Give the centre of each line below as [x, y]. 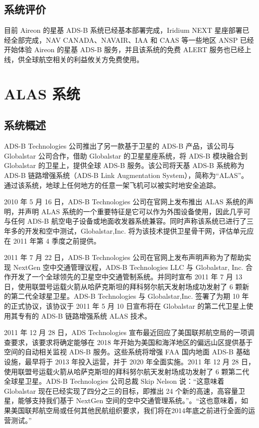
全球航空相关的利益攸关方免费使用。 [84, 59]
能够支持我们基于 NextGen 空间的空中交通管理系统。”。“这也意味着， [129, 400]
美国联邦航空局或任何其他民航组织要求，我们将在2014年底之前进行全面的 [129, 410]
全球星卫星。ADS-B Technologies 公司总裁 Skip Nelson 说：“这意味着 [114, 381]
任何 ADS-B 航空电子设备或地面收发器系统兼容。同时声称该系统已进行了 [129, 221]
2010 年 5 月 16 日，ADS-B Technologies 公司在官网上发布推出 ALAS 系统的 [126, 202]
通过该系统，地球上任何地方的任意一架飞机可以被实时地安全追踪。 [112, 185]
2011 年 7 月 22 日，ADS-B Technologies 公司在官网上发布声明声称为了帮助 [124, 257]
